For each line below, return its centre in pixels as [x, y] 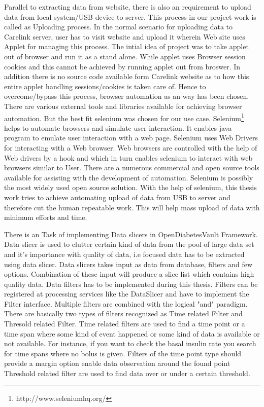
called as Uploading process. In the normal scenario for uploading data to [119, 27]
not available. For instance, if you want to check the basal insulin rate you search [130, 343]
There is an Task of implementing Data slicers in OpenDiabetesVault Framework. [131, 234]
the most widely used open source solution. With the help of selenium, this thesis [130, 187]
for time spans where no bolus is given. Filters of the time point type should [123, 353]
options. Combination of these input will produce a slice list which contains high [129, 274]
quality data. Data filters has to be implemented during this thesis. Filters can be [131, 284]
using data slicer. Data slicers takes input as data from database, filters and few [128, 264]
